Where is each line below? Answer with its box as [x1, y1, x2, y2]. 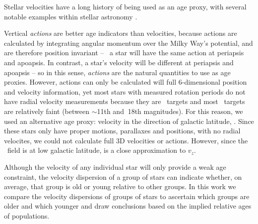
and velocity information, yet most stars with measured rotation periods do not [4, 86, 246, 97]
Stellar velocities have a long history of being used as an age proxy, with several [4, 1, 247, 11]
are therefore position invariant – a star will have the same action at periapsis [4, 47, 244, 58]
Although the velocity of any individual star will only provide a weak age [4, 161, 226, 172]
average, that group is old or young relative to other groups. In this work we [4, 181, 236, 192]
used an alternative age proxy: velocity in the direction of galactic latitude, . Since [4, 115, 254, 126]
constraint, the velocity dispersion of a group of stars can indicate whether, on [4, 171, 242, 182]
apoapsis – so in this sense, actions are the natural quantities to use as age [4, 67, 231, 77]
